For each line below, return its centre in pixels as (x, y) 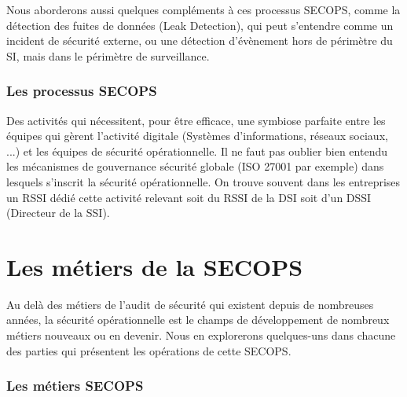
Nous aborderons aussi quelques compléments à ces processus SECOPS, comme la (203, 9)
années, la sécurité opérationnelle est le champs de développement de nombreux (198, 320)
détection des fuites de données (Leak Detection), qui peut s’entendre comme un (200, 25)
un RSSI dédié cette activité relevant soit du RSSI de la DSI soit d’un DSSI (189, 197)
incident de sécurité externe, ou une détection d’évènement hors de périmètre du (200, 40)
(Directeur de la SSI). (58, 213)
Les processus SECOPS (82, 91)
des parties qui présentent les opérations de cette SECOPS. (149, 350)
